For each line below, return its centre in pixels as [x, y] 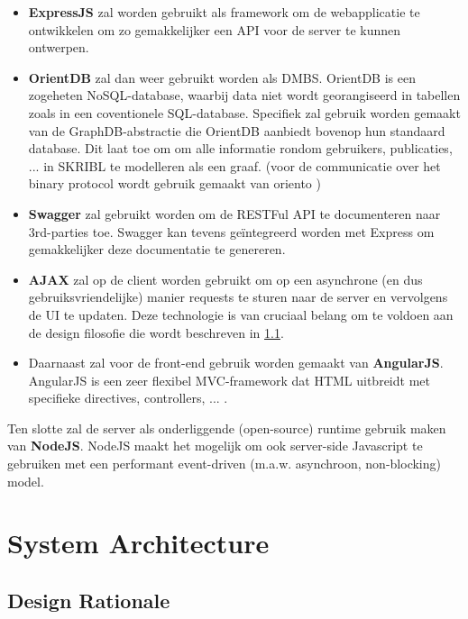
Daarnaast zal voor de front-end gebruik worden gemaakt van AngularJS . [236, 363]
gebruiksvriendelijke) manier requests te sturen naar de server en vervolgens [238, 297]
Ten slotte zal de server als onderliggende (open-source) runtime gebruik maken [227, 428]
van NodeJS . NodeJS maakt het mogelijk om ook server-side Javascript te [215, 446]
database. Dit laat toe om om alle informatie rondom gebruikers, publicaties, [240, 148]
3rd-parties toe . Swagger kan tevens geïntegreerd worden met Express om [231, 231]
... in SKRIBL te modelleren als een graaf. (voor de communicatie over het [234, 165]
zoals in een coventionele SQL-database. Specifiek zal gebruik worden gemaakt [244, 112]
